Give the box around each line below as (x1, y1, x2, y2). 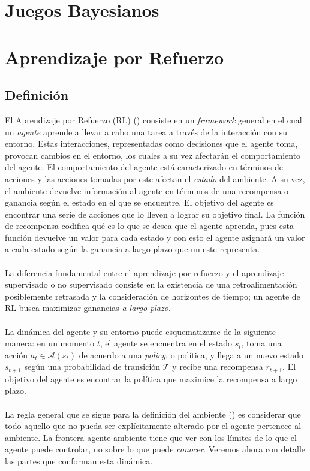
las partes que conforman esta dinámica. (5, 455, 153, 467)
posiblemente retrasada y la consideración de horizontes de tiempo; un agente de (5, 289, 300, 302)
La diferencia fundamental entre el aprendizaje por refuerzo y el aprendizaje (5, 266, 284, 279)
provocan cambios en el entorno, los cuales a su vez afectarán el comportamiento (5, 149, 301, 161)
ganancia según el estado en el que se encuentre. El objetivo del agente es (5, 196, 274, 209)
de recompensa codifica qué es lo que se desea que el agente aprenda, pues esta (5, 219, 294, 232)
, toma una (241, 337, 282, 349)
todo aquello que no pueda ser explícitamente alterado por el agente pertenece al (5, 419, 302, 432)
